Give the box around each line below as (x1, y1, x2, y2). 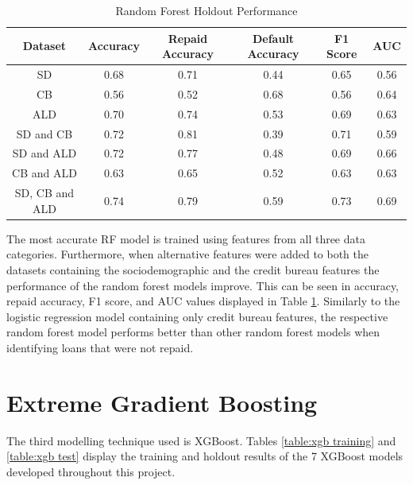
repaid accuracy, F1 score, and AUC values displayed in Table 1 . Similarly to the (6, 293, 400, 309)
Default (252, 29, 295, 46)
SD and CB (16, 125, 73, 142)
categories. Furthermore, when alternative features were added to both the (6, 246, 369, 262)
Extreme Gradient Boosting (6, 386, 318, 418)
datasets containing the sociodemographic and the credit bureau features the (6, 261, 380, 277)
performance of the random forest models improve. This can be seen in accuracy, (6, 277, 399, 293)
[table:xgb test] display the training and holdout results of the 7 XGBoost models (6, 448, 403, 464)
